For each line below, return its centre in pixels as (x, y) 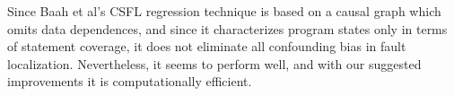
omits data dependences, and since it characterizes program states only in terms (227, 28)
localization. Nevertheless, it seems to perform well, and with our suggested (214, 63)
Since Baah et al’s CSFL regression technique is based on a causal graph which (224, 11)
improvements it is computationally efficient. (130, 81)
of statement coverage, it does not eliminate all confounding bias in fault (207, 46)
